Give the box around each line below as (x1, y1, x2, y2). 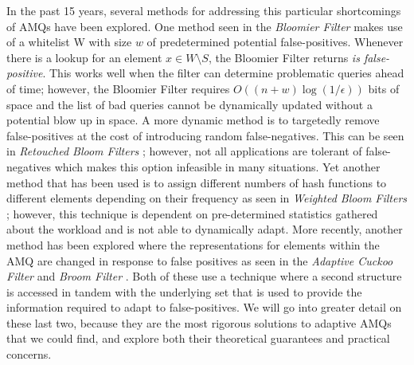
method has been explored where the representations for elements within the (6, 236, 380, 253)
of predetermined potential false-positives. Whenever (146, 33, 404, 50)
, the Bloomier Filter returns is (208, 49, 360, 65)
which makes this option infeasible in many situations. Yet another (54, 158, 381, 175)
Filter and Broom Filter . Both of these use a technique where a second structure (6, 268, 402, 285)
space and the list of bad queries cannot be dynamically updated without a (6, 96, 373, 112)
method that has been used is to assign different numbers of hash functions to (6, 174, 387, 190)
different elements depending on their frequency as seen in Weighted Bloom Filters (6, 190, 408, 206)
